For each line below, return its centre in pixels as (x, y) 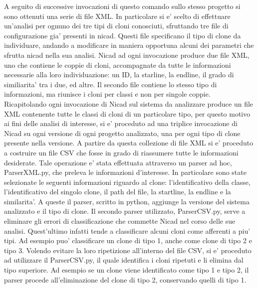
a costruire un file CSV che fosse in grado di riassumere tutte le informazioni (121, 152)
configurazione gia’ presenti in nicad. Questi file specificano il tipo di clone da (123, 35)
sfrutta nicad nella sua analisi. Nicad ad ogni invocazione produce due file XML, (127, 55)
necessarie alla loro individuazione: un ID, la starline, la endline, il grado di (119, 74)
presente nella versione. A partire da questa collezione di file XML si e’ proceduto (129, 143)
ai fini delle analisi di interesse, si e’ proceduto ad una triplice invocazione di (121, 123)
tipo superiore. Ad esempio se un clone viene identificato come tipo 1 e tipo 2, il (127, 270)
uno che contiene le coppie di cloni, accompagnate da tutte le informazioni (118, 65)
